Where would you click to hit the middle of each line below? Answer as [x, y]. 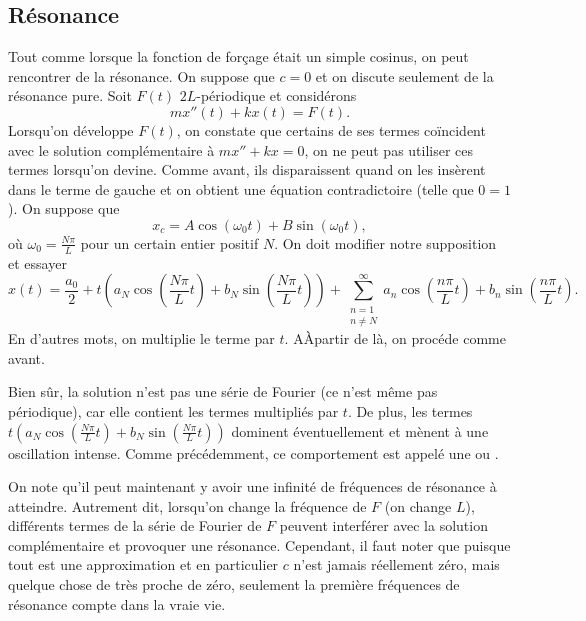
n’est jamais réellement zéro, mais [396, 564]
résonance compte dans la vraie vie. [117, 603]
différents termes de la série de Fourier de [135, 525]
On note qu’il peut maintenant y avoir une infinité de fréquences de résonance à [252, 486]
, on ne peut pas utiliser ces [389, 149]
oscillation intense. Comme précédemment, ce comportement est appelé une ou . [253, 452]
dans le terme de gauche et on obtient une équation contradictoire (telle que [241, 188]
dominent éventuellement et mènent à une [360, 430]
